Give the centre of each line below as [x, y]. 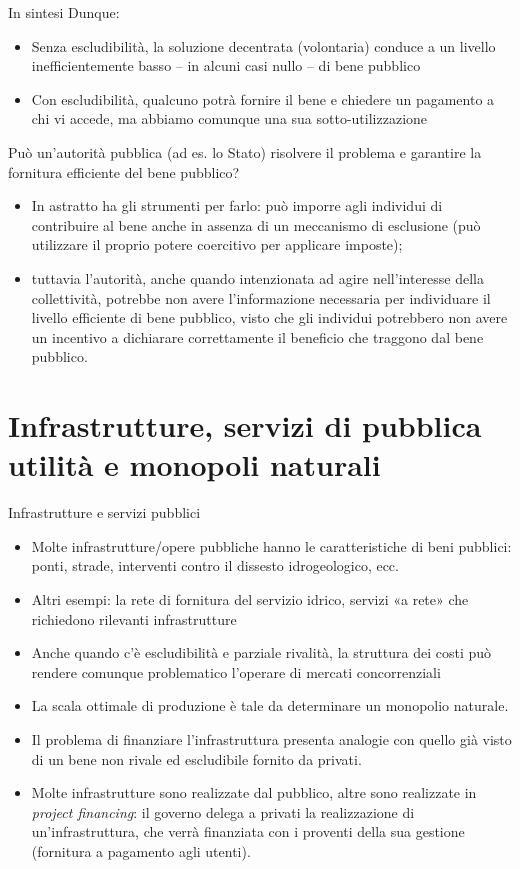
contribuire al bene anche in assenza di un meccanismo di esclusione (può [256, 224]
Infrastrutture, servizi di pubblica [245, 425]
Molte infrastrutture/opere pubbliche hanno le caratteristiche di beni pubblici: [271, 545]
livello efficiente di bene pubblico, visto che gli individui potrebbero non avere [269, 317]
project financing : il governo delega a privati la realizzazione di [223, 811]
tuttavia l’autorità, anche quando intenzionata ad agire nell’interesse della [257, 277]
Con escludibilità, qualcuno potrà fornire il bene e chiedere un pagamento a [263, 98]
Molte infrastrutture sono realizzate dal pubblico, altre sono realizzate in [254, 792]
